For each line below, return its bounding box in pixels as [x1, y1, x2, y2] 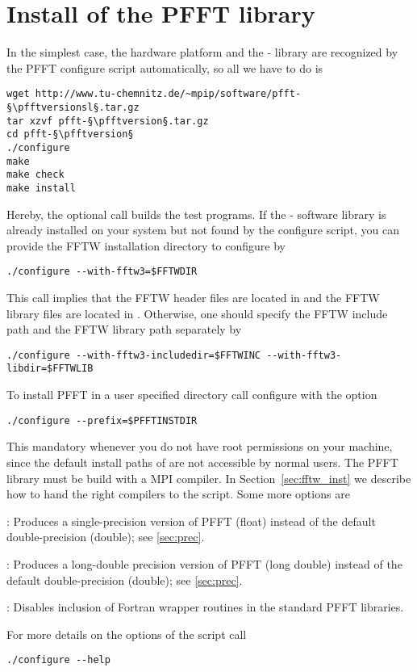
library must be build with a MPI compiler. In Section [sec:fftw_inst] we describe [6, 469, 411, 486]
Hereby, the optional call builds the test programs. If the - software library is [6, 205, 386, 222]
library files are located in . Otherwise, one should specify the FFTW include [6, 304, 388, 321]
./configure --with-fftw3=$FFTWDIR [6, 266, 198, 278]
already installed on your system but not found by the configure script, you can [6, 221, 400, 238]
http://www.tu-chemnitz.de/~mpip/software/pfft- [35, 88, 302, 100]
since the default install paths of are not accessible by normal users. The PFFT [6, 453, 398, 470]
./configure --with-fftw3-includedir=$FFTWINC [6, 349, 261, 361]
